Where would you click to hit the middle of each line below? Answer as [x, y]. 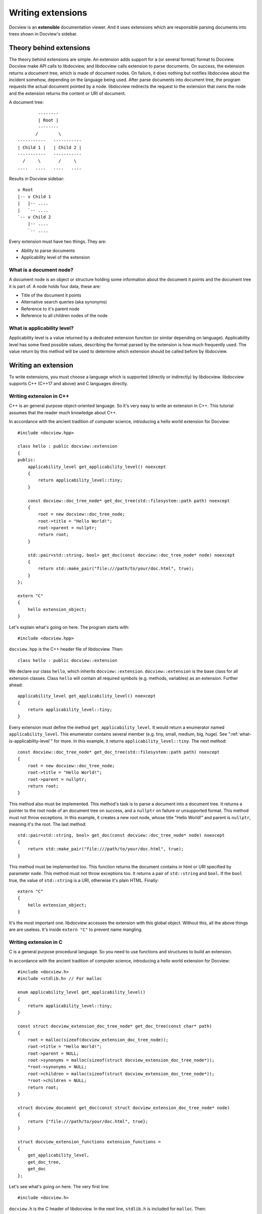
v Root [25, 190]
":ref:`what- [240, 734]
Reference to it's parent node [50, 309]
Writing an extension [41, 365]
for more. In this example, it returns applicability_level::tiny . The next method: [140, 741]
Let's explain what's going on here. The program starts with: [69, 627]
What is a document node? [41, 270]
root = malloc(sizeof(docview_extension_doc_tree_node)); [98, 1040]
